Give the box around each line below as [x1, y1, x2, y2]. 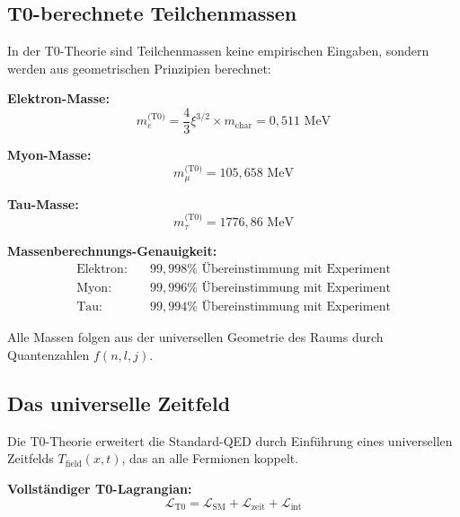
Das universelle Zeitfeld [7, 389, 231, 416]
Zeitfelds [7, 449, 54, 468]
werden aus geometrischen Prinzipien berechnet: [7, 58, 271, 77]
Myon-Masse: [7, 145, 92, 164]
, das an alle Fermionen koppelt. [121, 449, 299, 468]
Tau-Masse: [7, 194, 79, 213]
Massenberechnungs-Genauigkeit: [7, 241, 217, 259]
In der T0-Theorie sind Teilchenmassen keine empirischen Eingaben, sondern [7, 41, 429, 60]
